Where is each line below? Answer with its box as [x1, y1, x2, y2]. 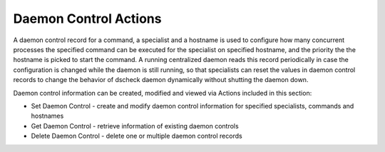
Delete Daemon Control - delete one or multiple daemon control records [31, 132, 242, 141]
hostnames [31, 111, 64, 121]
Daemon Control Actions [13, 11, 162, 26]
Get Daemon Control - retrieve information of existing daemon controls [31, 121, 239, 130]
